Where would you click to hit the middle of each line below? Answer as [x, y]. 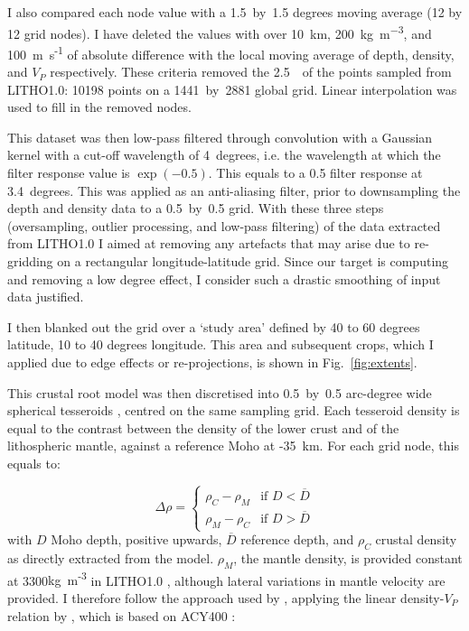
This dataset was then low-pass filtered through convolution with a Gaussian [220, 137]
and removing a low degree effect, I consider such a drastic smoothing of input [224, 278]
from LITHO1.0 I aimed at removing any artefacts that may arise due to [209, 243]
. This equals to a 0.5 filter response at [315, 173]
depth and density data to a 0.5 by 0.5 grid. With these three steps [196, 208]
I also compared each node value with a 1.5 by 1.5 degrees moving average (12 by [235, 12]
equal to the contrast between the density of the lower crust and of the [203, 427]
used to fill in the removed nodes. [99, 107]
